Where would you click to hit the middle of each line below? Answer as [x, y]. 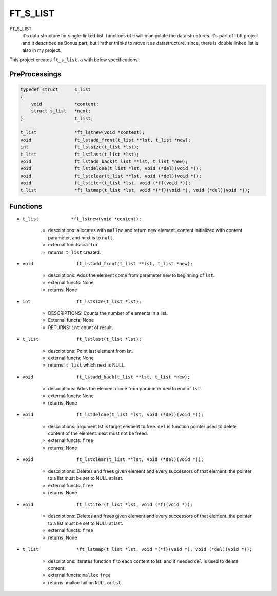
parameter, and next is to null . [81, 237]
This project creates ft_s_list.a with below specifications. [74, 60]
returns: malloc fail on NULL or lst [85, 582]
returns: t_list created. [74, 252]
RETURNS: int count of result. [81, 327]
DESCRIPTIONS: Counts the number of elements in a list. [108, 313]
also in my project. [42, 50]
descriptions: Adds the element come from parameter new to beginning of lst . [131, 275]
